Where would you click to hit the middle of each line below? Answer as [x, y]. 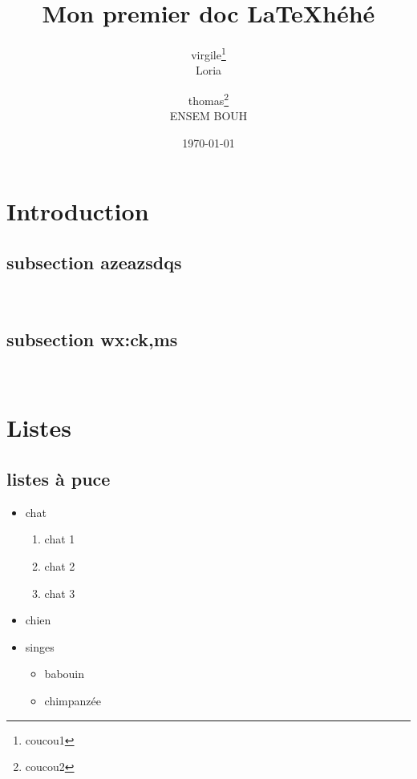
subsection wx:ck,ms [92, 339]
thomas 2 [208, 99]
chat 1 [60, 539]
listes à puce [59, 478]
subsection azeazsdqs [94, 262]
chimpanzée [73, 700]
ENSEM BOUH [208, 116]
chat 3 [60, 593]
